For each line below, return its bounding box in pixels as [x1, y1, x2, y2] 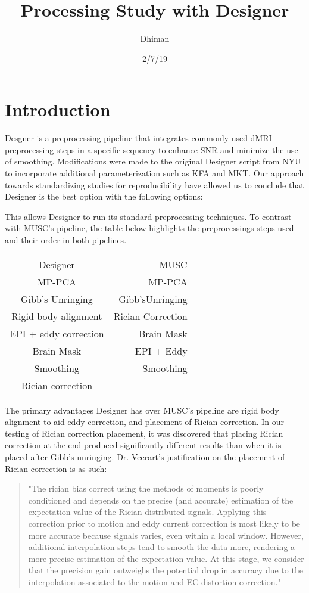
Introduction [5, 97, 111, 122]
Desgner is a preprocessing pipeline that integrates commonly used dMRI [5, 132, 272, 144]
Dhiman [140, 32, 170, 45]
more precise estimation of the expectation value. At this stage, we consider [28, 552, 304, 564]
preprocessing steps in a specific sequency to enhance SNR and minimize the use [5, 143, 298, 156]
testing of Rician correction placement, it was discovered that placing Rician [5, 427, 283, 439]
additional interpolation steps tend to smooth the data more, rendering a [28, 541, 295, 553]
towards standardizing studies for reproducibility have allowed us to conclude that [5, 178, 304, 191]
